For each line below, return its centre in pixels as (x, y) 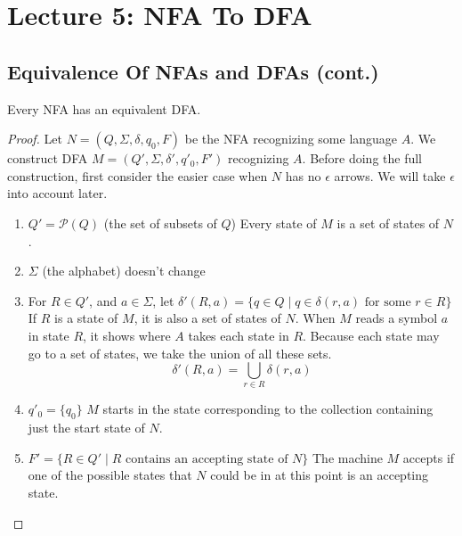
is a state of (86, 318)
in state (49, 335)
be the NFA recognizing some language (291, 139)
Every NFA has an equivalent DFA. (104, 108)
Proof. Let (35, 139)
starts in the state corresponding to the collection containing (268, 409)
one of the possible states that (110, 475)
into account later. (57, 193)
